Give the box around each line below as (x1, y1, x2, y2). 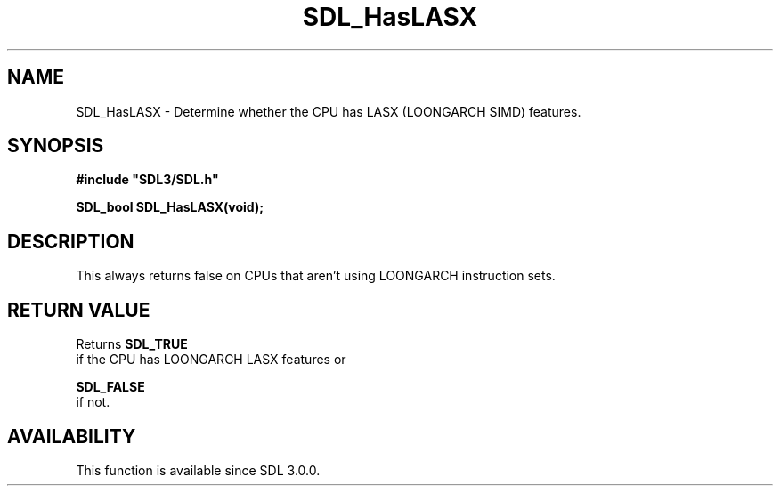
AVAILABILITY (7, 424, 136, 448)
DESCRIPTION (7, 230, 134, 253)
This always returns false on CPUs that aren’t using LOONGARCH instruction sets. (76, 268, 556, 284)
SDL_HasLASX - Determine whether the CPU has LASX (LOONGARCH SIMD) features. (76, 103, 581, 119)
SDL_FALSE (76, 379, 145, 395)
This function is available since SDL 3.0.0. (76, 462, 321, 478)
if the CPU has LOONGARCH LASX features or (76, 352, 346, 368)
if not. (76, 394, 110, 410)
